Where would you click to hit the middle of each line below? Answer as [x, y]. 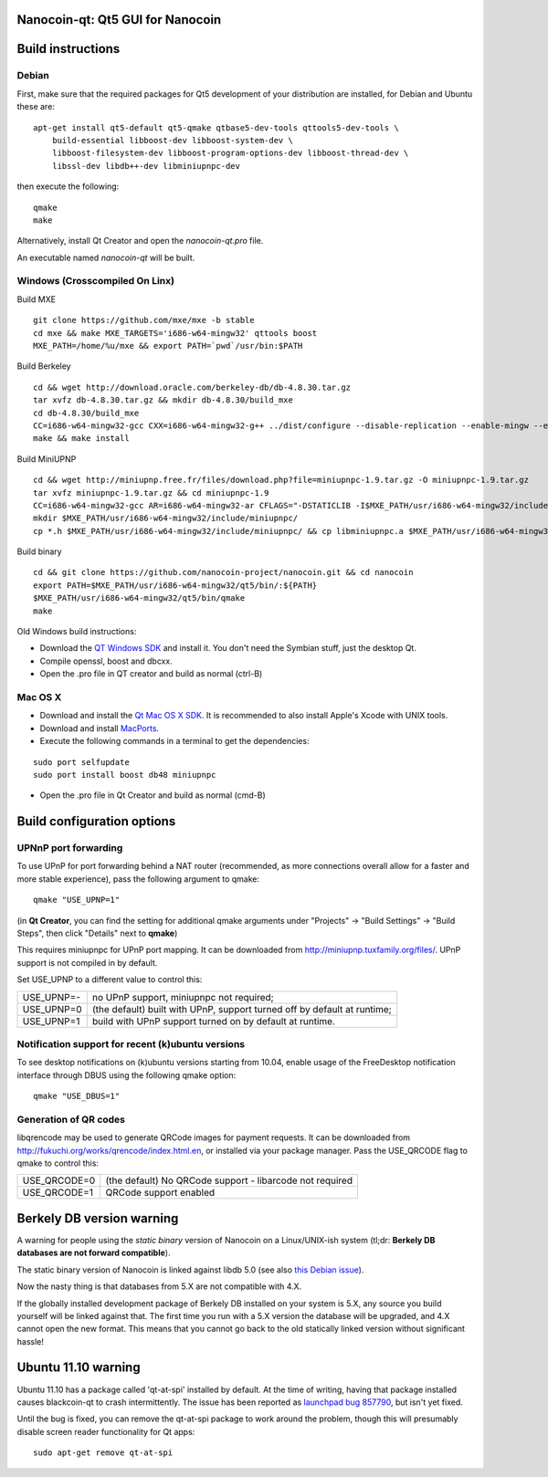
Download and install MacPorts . [100, 728]
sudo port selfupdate [81, 762]
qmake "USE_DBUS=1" [77, 1096]
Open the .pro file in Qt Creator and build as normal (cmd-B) [153, 795]
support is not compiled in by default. [87, 962]
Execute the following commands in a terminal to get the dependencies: [174, 741]
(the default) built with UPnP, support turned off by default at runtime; [242, 1009]
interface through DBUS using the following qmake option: [126, 1075]
